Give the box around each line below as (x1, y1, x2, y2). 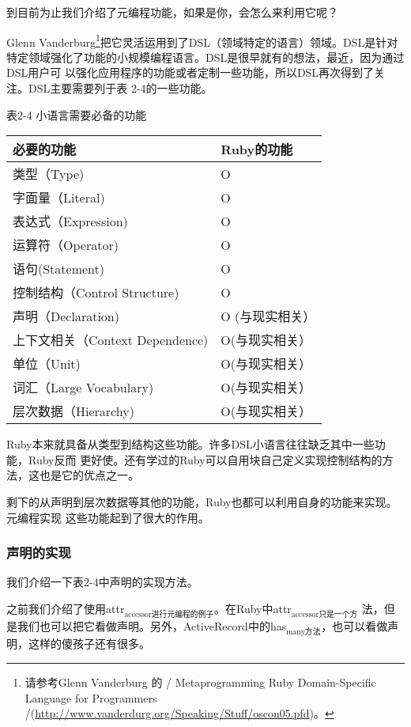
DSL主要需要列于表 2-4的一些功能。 (28, 80, 213, 97)
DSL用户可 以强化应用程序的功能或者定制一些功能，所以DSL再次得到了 (6, 64, 375, 81)
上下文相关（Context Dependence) (13, 331, 209, 350)
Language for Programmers (25, 689, 157, 706)
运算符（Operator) (13, 236, 119, 255)
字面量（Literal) (13, 188, 105, 207)
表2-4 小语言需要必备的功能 (6, 106, 147, 123)
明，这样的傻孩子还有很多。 (6, 635, 150, 652)
